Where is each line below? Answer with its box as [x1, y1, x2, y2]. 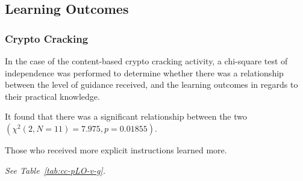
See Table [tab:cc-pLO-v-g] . [5, 164, 105, 176]
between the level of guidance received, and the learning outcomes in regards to [5, 78, 298, 91]
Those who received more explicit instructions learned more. [5, 143, 227, 156]
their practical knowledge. [5, 90, 100, 102]
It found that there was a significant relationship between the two [5, 110, 248, 123]
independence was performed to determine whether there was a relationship [5, 66, 284, 79]
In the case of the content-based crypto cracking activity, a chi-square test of [5, 55, 288, 67]
